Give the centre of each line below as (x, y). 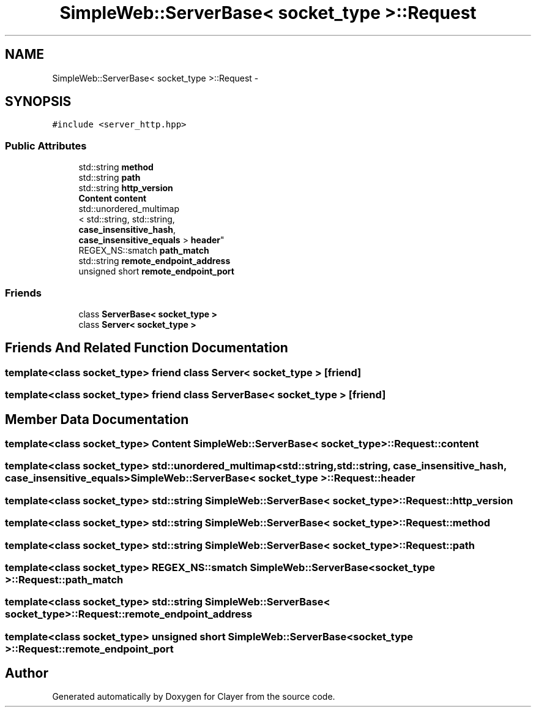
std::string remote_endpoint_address (154, 261)
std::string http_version (126, 188)
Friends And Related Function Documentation (147, 348)
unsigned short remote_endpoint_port (156, 271)
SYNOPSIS (38, 102)
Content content (113, 199)
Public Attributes (46, 146)
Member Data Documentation (97, 419)
